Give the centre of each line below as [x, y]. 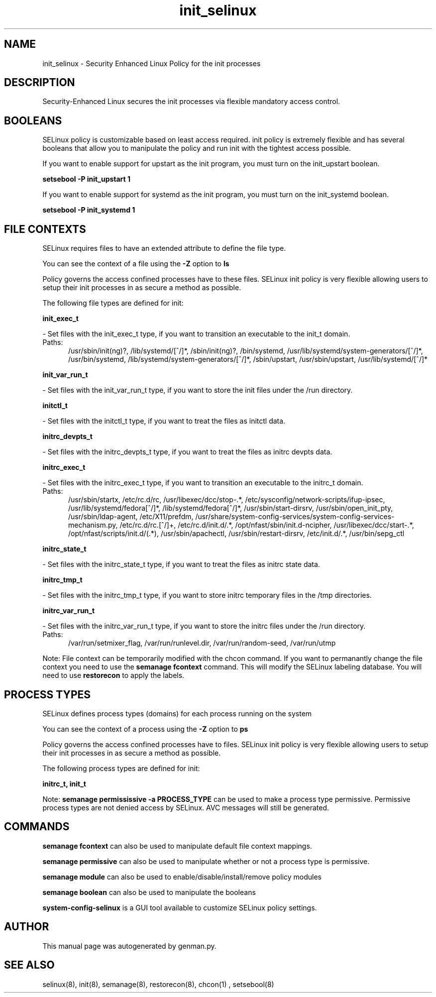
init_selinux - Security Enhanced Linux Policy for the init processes [152, 63]
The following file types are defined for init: [113, 303]
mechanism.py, [93, 525]
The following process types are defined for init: [121, 768]
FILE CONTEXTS [45, 229]
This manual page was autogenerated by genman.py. [129, 946]
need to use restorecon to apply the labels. [113, 675]
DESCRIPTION [40, 83]
